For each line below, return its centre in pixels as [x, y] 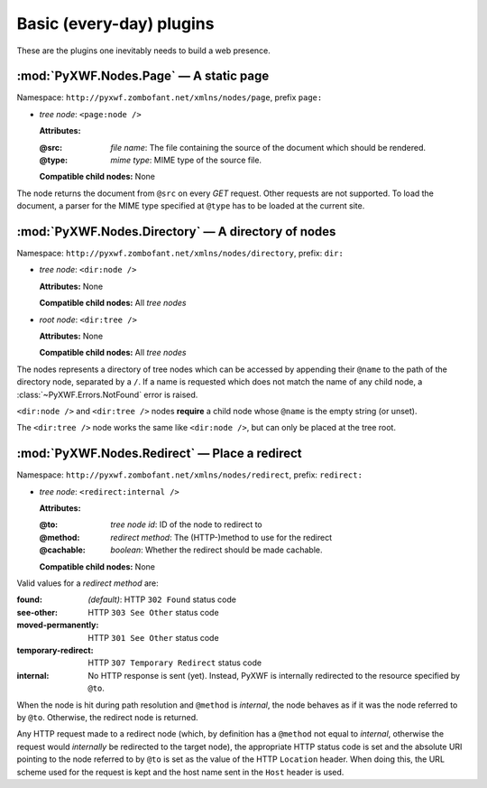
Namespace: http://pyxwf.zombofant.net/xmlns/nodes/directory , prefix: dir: [180, 254]
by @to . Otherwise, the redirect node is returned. [107, 717]
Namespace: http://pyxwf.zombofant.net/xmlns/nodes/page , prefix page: [170, 97]
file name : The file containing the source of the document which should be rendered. [268, 147]
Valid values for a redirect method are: [88, 583]
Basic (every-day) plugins [115, 23]
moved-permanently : [58, 625]
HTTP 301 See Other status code [154, 637]
